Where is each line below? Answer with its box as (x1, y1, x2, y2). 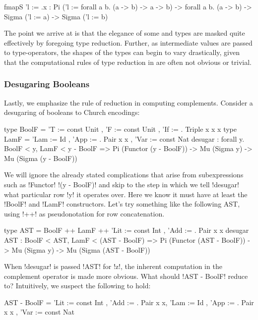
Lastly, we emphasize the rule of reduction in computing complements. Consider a (4, 97, 253, 107)
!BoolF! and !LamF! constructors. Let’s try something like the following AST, (4, 199, 240, 209)
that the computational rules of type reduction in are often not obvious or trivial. (4, 56, 252, 67)
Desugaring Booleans (4, 78, 90, 90)
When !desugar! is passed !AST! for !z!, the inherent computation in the (4, 261, 222, 271)
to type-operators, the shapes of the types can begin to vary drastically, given (4, 47, 240, 57)
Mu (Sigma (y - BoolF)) (4, 153, 77, 163)
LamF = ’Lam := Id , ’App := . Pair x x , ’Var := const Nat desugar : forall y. (4, 133, 245, 144)
